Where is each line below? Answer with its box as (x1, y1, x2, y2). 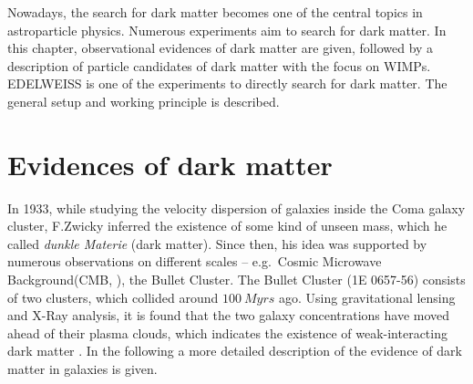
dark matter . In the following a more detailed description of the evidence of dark (7, 341, 462, 360)
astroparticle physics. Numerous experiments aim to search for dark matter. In (7, 20, 447, 39)
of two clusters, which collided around (7, 287, 219, 306)
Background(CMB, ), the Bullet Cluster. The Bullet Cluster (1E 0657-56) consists (7, 270, 466, 289)
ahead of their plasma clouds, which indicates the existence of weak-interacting (7, 323, 447, 342)
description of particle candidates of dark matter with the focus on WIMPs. (7, 56, 431, 75)
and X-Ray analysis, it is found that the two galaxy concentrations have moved (7, 306, 450, 325)
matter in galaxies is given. (7, 359, 158, 379)
